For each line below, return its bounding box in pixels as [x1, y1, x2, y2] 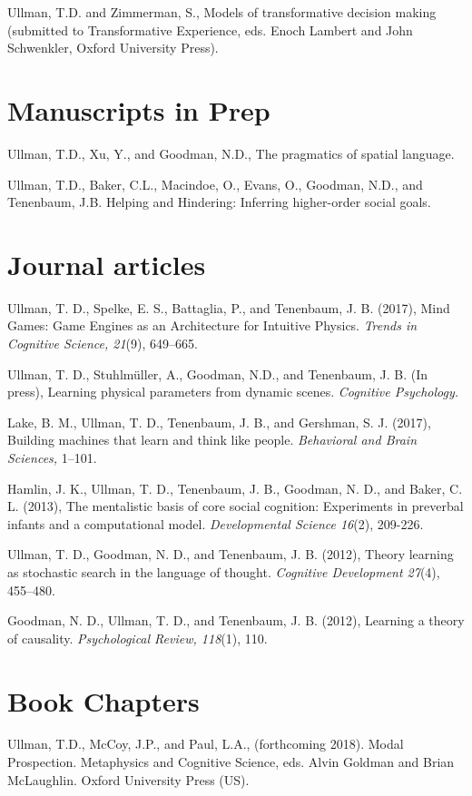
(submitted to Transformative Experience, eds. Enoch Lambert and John [7, 20, 413, 39]
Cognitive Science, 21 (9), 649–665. [7, 334, 198, 352]
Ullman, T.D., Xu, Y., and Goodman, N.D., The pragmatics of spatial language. [7, 143, 455, 162]
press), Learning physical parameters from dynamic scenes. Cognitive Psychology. [7, 382, 459, 401]
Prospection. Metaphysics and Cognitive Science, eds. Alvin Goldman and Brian [7, 752, 455, 771]
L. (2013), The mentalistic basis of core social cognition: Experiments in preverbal [7, 496, 464, 516]
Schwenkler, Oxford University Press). [7, 38, 219, 57]
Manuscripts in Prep [7, 91, 270, 128]
